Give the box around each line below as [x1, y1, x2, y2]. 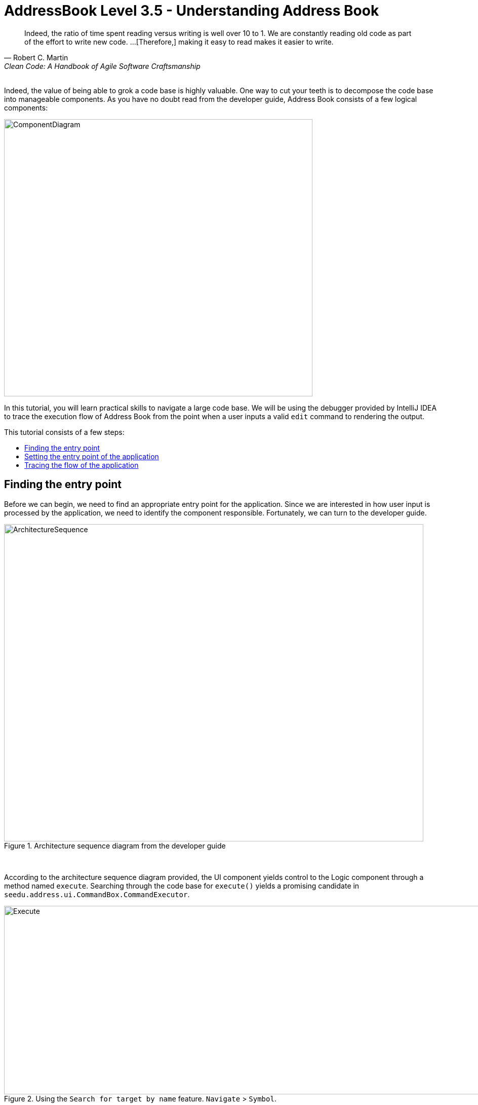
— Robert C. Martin [4, 53, 68, 62]
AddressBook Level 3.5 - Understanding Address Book [4, 2, 379, 19]
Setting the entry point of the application [24, 452, 159, 461]
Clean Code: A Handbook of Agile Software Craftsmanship [4, 61, 201, 70]
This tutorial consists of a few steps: [4, 427, 125, 436]
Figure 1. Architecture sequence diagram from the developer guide [4, 841, 226, 850]
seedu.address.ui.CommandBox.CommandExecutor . [4, 890, 190, 899]
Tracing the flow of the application [24, 460, 139, 469]
